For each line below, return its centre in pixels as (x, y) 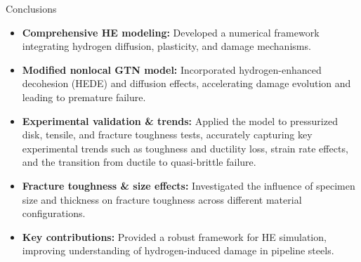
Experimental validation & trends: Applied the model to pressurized (180, 120)
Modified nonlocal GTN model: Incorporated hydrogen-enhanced (172, 69)
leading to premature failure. (84, 97)
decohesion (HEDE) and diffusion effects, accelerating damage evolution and (186, 83)
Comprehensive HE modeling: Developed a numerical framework (171, 32)
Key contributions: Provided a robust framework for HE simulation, (174, 236)
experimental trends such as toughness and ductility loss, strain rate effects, (185, 148)
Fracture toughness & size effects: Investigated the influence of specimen (189, 185)
